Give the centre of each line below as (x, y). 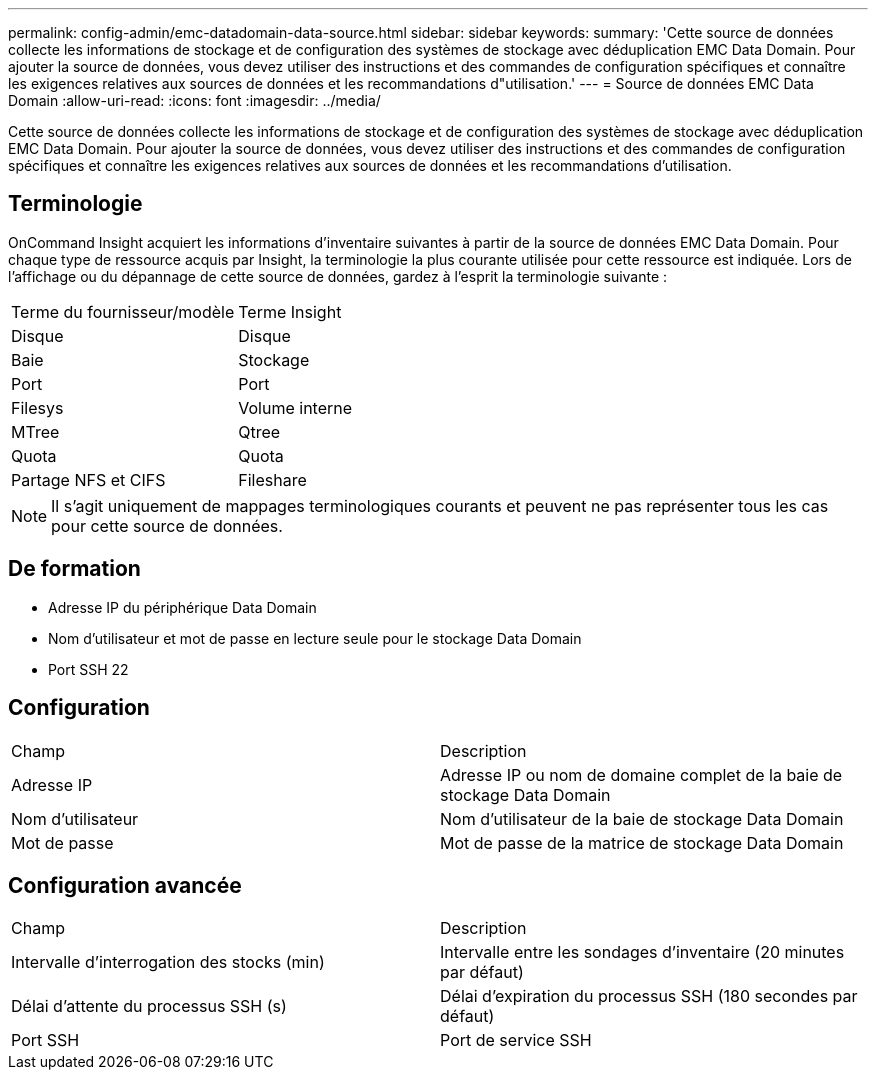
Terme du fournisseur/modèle (123, 311)
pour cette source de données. (167, 525)
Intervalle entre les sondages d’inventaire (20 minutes (642, 952)
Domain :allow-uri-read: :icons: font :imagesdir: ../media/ (194, 100)
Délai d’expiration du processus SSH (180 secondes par (649, 996)
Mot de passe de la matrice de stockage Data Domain (642, 842)
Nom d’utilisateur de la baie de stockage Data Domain (642, 818)
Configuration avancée (125, 885)
